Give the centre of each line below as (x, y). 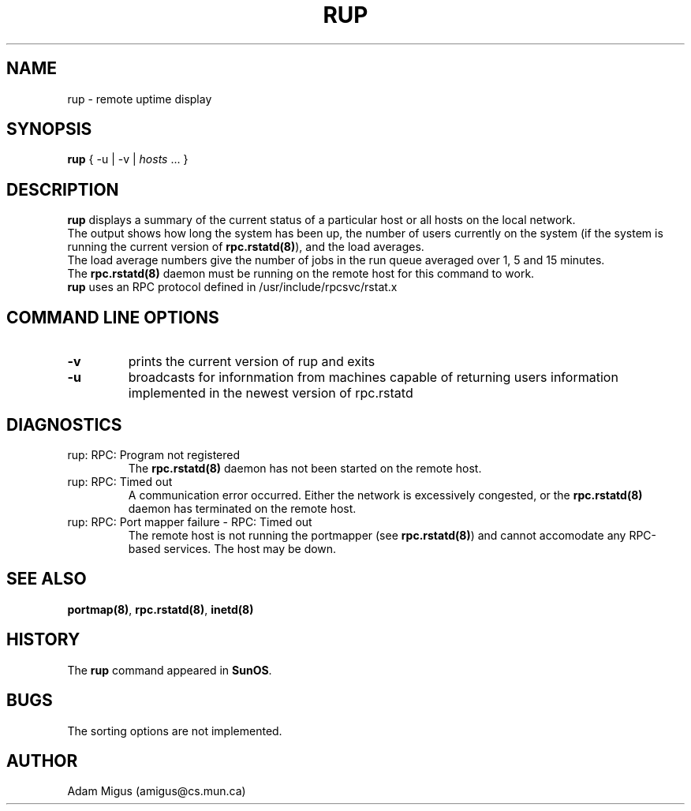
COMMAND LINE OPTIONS (113, 317)
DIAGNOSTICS (64, 424)
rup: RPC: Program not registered (154, 454)
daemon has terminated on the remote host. (242, 508)
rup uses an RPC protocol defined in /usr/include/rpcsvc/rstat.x (232, 287)
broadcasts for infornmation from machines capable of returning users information (373, 377)
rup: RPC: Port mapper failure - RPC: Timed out (190, 521)
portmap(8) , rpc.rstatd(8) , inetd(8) (161, 609)
